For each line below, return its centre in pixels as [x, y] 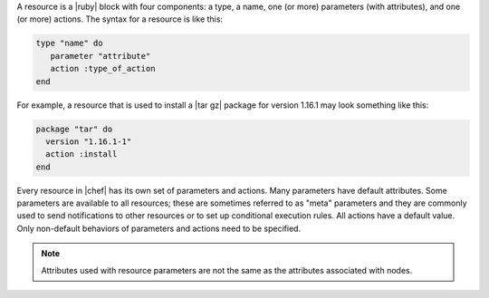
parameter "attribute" [101, 56]
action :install [81, 154]
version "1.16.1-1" [89, 141]
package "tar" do [74, 129]
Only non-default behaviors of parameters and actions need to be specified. [159, 228]
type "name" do [69, 43]
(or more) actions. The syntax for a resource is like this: [120, 19]
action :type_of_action [103, 69]
